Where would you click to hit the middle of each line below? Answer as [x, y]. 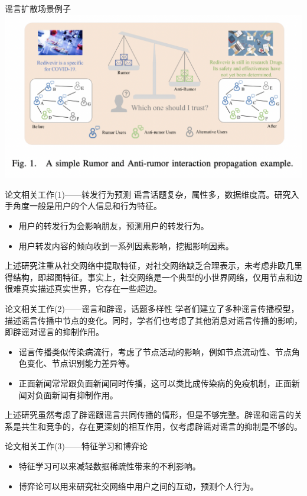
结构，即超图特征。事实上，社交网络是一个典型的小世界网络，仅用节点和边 [157, 277]
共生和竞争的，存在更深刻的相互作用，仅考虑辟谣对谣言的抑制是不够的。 [161, 426]
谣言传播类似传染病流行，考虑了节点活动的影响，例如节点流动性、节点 [155, 351]
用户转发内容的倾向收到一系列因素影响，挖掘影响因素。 [126, 245]
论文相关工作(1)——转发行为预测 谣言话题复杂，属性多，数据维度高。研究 [148, 194]
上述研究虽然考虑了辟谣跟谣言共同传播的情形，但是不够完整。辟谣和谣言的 [149, 415]
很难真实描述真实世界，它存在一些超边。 [83, 289]
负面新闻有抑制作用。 [76, 394]
